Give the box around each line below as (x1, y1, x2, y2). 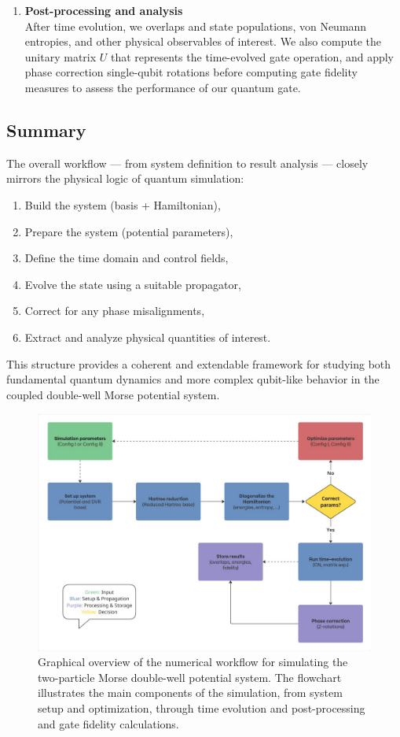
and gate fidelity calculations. (38, 715, 179, 731)
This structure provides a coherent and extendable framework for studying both (6, 355, 391, 372)
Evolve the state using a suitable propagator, (24, 276, 241, 292)
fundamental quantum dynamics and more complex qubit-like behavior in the (6, 371, 380, 387)
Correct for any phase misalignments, (24, 302, 205, 319)
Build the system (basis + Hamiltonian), (24, 196, 221, 213)
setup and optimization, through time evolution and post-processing (38, 699, 365, 716)
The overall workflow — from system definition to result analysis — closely (6, 154, 369, 171)
